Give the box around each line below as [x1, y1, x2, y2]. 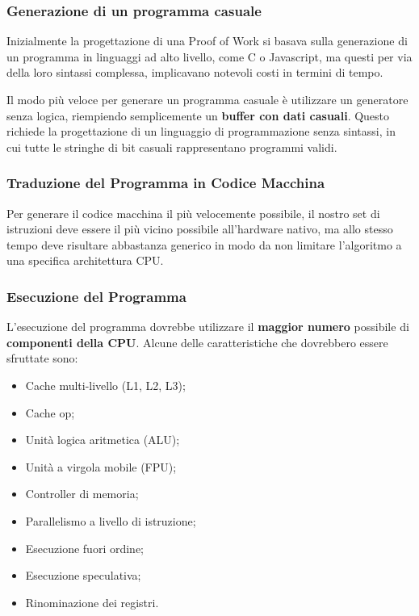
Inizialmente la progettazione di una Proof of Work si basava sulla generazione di [6, 32, 408, 49]
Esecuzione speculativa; [25, 567, 141, 584]
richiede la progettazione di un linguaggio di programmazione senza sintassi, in [6, 123, 396, 140]
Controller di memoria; [25, 485, 139, 502]
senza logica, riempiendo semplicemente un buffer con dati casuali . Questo [6, 107, 390, 124]
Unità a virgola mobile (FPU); [25, 458, 177, 475]
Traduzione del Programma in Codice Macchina [6, 173, 325, 193]
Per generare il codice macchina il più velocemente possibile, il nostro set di [6, 204, 380, 221]
